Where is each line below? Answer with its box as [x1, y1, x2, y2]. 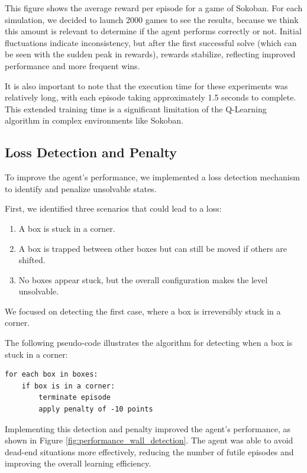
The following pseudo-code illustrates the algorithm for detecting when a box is [5, 336, 293, 349]
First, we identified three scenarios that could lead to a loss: [5, 202, 222, 215]
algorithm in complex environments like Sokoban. [5, 114, 183, 127]
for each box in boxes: [5, 370, 98, 379]
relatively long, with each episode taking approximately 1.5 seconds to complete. [5, 91, 296, 103]
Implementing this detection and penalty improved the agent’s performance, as [5, 422, 290, 435]
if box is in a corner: [21, 381, 115, 390]
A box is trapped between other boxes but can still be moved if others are [18, 242, 287, 254]
